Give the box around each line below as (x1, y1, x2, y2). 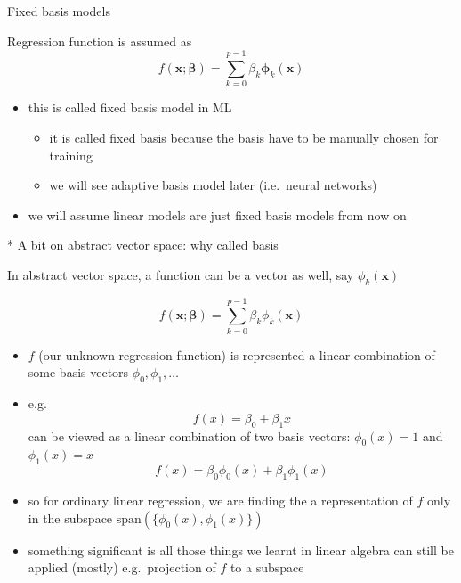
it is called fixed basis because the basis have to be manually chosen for (49, 127, 439, 146)
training (49, 145, 93, 164)
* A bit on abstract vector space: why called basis (7, 235, 279, 254)
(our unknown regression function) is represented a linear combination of (38, 345, 435, 364)
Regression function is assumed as (7, 31, 192, 50)
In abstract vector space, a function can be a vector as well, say (7, 265, 354, 283)
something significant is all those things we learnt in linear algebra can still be (28, 540, 454, 559)
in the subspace (28, 508, 113, 527)
